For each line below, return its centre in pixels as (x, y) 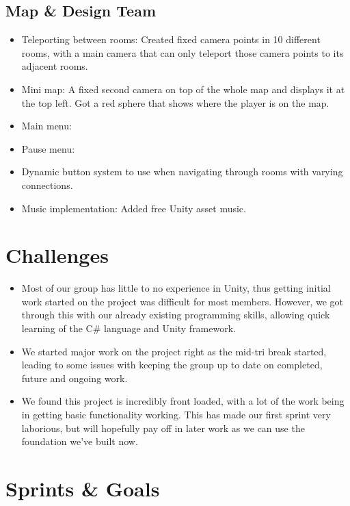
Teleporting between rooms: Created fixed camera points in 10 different (171, 39)
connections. (47, 185)
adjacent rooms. (55, 66)
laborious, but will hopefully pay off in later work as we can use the (163, 428)
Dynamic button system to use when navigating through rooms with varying (182, 172)
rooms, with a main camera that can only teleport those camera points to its (183, 52)
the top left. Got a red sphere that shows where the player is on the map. (175, 102)
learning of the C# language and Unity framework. (129, 328)
